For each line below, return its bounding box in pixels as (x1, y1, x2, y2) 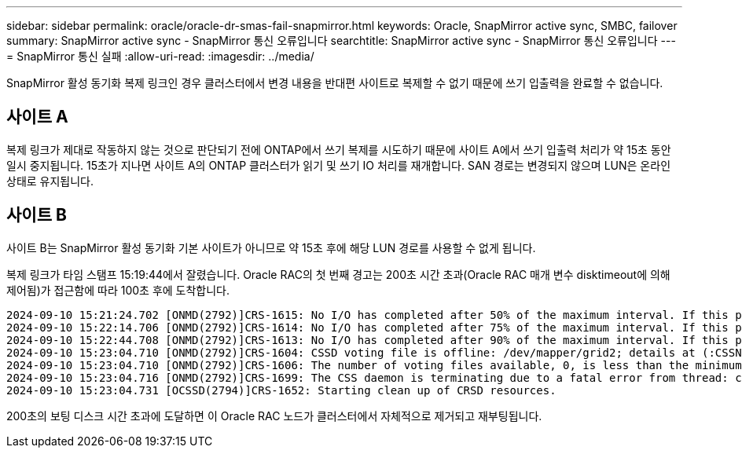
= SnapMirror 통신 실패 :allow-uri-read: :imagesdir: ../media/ (6, 49, 314, 63)
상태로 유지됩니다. (6, 174, 94, 188)
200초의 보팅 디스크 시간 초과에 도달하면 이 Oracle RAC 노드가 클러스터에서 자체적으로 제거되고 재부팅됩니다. (6, 408, 542, 423)
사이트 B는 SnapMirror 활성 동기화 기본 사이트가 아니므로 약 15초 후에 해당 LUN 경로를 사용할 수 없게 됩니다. (6, 240, 536, 254)
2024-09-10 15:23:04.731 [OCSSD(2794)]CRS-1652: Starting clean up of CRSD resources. (6, 383, 556, 397)
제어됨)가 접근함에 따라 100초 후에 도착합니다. (6, 283, 230, 297)
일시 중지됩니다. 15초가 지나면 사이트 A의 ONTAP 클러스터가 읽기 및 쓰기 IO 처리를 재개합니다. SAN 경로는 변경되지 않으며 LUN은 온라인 (6, 158, 671, 172)
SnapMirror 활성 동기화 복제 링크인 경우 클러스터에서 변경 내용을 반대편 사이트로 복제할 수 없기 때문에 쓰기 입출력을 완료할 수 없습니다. (6, 76, 663, 90)
